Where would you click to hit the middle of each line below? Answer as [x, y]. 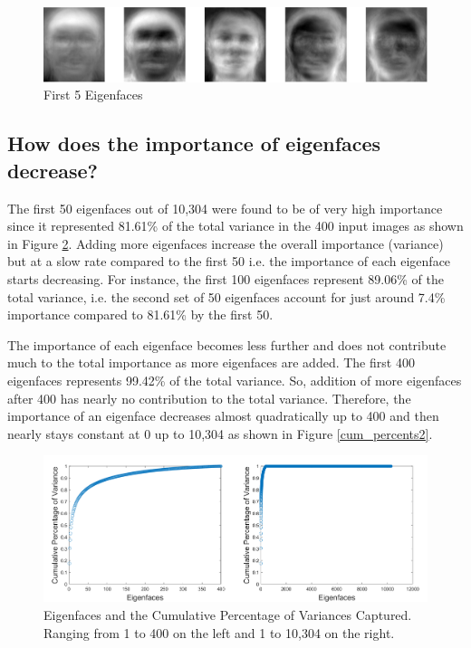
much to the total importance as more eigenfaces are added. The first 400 [211, 362]
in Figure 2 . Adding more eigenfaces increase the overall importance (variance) [226, 243]
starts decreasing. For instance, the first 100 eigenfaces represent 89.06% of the [226, 278]
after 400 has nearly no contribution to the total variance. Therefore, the [209, 398]
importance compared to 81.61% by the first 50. [140, 314]
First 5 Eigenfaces [93, 95]
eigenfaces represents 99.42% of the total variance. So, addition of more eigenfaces [235, 380]
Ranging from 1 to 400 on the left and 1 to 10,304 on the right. [219, 632]
